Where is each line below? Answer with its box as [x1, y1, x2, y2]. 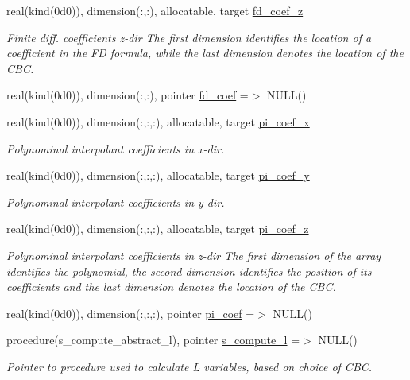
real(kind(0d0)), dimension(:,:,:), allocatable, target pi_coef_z [6, 220, 309, 237]
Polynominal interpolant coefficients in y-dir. [6, 193, 225, 210]
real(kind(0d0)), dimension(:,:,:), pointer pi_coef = [6, 304, 255, 321]
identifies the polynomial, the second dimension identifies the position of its [6, 262, 372, 279]
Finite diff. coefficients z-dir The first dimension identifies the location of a [6, 29, 372, 45]
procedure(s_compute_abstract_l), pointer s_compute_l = [6, 332, 300, 348]
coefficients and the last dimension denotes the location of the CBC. [6, 278, 336, 295]
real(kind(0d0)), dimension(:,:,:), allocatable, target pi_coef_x [6, 113, 310, 130]
